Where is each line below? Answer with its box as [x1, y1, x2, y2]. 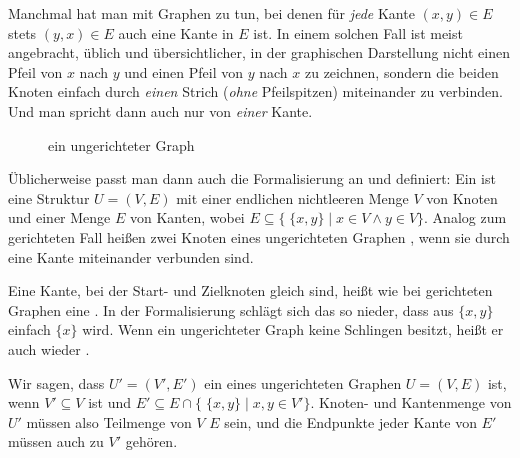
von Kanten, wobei [130, 207, 245, 228]
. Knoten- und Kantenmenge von [310, 392, 512, 413]
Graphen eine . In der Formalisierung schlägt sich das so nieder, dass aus [8, 299, 454, 320]
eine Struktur [8, 187, 90, 208]
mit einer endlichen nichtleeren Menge [176, 187, 409, 208]
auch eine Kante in [118, 22, 234, 43]
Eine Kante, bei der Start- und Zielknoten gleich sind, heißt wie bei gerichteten [8, 280, 493, 301]
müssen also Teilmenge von [26, 411, 192, 432]
